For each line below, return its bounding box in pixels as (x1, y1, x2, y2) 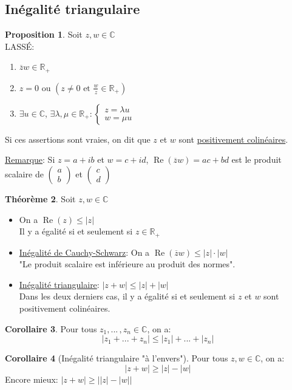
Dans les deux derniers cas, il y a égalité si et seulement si (19, 290, 236, 303)
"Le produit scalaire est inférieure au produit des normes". (19, 258, 236, 270)
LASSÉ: (5, 39, 35, 52)
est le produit (231, 153, 282, 166)
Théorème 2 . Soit (5, 193, 76, 205)
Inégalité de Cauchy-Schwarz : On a (19, 245, 150, 258)
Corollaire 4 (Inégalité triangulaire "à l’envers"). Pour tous (5, 352, 228, 364)
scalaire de (5, 168, 44, 180)
